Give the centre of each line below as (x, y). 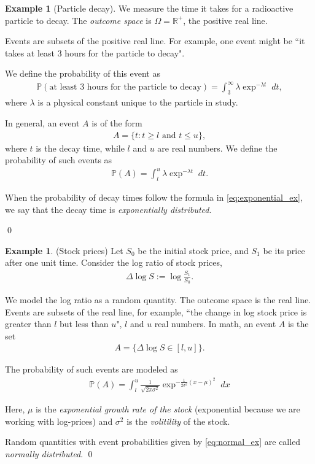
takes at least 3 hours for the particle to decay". (95, 52)
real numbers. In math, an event (215, 324)
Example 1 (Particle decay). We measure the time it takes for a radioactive (149, 8)
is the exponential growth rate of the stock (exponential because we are (168, 409)
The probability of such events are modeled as (91, 369)
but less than (84, 324)
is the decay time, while (80, 148)
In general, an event (42, 122)
